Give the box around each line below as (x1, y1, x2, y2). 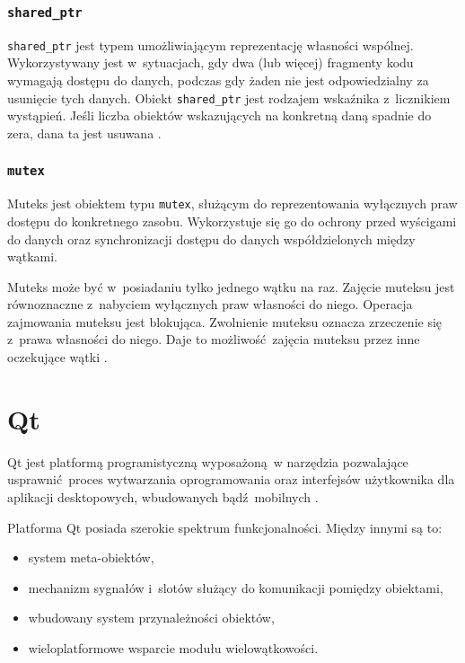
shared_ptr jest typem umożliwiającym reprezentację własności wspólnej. (7, 35, 414, 54)
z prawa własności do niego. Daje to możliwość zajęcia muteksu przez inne (7, 330, 420, 349)
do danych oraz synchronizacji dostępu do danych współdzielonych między (7, 229, 416, 248)
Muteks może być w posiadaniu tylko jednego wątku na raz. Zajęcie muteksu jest (7, 277, 455, 296)
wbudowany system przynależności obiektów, (28, 608, 275, 627)
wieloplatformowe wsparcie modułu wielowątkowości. (28, 638, 319, 657)
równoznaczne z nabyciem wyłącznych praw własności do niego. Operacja (7, 295, 413, 314)
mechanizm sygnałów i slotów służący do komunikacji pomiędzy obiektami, (28, 578, 443, 597)
